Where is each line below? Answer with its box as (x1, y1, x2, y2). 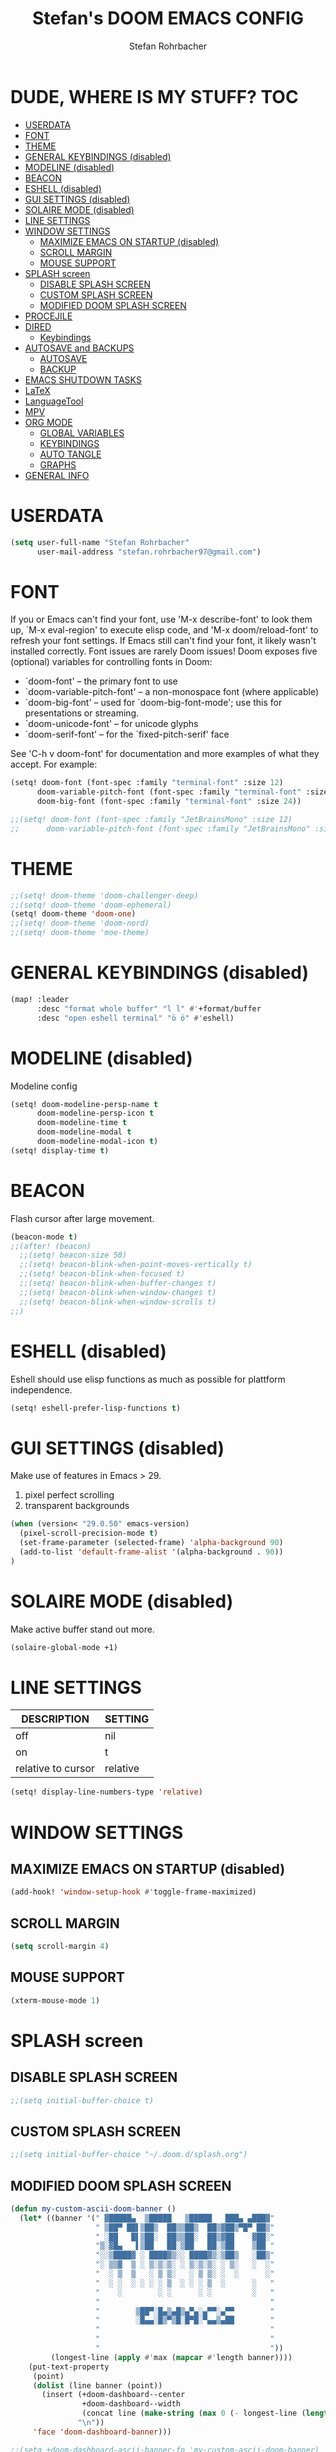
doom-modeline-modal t (36, 1127, 132, 1137)
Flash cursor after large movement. (10, 1212, 155, 1224)
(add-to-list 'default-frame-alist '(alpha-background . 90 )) (19, 1547, 284, 1557)
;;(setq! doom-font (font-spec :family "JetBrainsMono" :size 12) (10, 814, 293, 824)
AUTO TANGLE (39, 448, 102, 460)
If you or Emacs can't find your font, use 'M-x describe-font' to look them (10, 613, 313, 626)
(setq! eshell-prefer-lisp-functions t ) (10, 1403, 182, 1413)
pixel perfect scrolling (24, 1489, 115, 1501)
